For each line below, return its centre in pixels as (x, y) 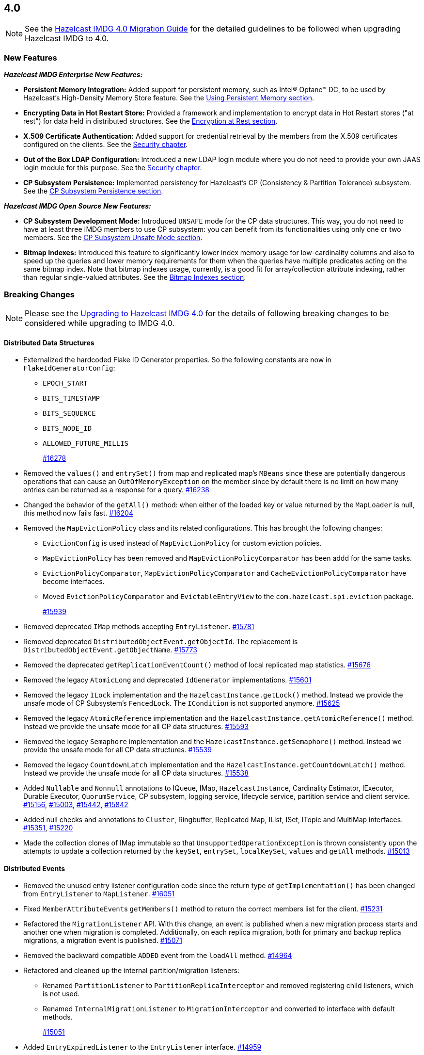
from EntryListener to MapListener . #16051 (99, 894)
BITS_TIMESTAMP (71, 398)
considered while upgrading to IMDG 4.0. (100, 323)
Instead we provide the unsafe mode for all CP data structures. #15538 (136, 773)
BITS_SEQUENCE (69, 414)
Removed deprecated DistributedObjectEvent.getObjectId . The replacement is (161, 642)
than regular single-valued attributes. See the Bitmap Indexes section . (135, 277)
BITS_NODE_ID (67, 429)
